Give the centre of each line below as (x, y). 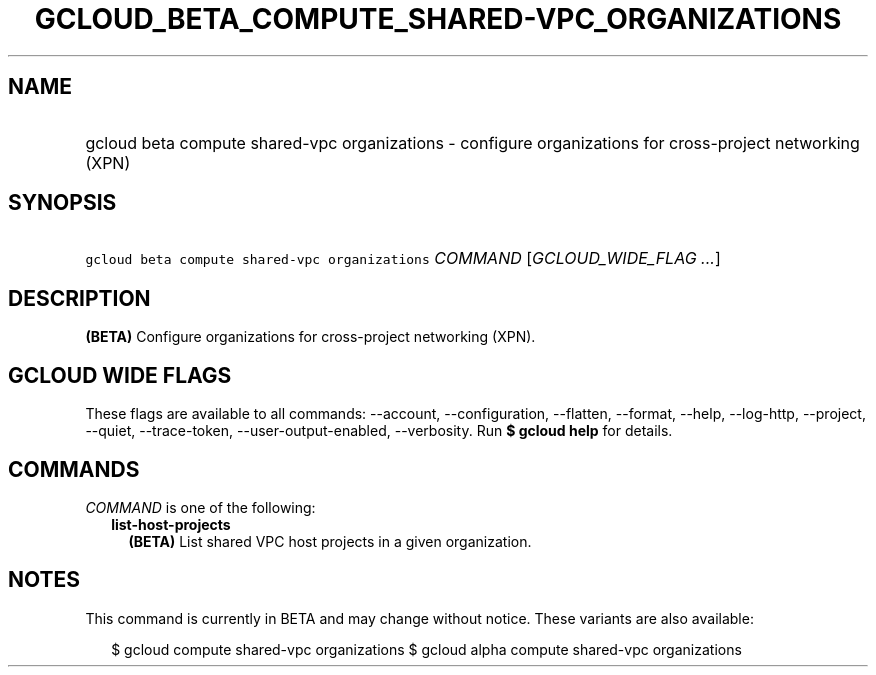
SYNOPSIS (62, 203)
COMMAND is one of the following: (200, 507)
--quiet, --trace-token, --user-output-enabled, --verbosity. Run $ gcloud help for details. (379, 431)
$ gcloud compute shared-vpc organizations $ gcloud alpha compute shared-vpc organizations (426, 649)
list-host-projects (171, 524)
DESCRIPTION (79, 298)
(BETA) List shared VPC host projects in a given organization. (330, 541)
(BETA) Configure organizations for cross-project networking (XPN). (310, 337)
